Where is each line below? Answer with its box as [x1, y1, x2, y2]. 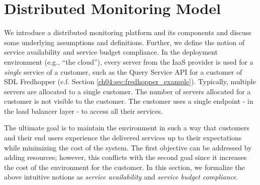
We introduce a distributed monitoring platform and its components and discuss [4, 27, 251, 38]
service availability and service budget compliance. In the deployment [4, 47, 218, 57]
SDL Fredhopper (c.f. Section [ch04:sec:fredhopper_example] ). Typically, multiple [4, 76, 256, 87]
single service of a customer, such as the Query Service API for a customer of [4, 66, 242, 77]
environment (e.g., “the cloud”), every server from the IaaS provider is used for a [4, 56, 253, 67]
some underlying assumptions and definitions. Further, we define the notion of [4, 37, 244, 47]
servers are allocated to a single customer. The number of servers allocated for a [4, 86, 251, 96]
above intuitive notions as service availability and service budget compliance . [4, 171, 238, 182]
